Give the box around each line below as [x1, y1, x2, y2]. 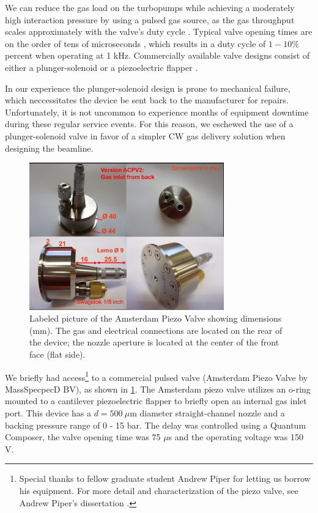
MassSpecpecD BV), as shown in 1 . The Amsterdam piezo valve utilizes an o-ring [5, 382, 311, 395]
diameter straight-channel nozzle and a [139, 407, 285, 419]
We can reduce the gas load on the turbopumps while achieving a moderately [5, 1, 295, 13]
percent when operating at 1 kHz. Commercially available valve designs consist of [5, 49, 310, 62]
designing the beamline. [5, 141, 94, 154]
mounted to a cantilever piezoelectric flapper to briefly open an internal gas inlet [5, 394, 307, 407]
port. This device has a [5, 407, 91, 419]
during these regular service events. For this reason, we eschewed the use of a [5, 117, 294, 130]
